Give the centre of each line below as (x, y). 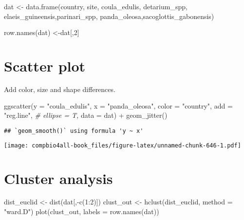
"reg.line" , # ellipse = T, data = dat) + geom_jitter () (86, 115)
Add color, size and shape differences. (60, 89)
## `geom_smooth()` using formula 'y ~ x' (74, 131)
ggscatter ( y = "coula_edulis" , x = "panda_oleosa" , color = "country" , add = (118, 105)
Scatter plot (45, 65)
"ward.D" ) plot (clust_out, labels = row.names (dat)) (82, 211)
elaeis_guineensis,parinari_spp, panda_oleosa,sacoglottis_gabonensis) (109, 16)
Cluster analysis (58, 178)
